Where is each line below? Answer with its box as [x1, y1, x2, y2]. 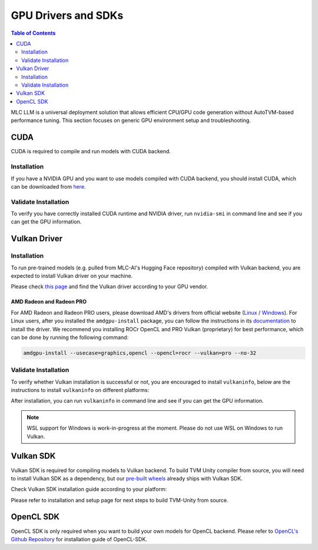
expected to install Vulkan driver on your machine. [11, 272, 133, 279]
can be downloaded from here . [11, 183, 86, 190]
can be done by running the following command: [11, 334, 129, 341]
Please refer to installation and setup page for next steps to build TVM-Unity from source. [11, 496, 229, 503]
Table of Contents [11, 29, 56, 37]
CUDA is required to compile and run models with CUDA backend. [11, 148, 171, 155]
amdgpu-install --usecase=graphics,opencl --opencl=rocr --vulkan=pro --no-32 [23, 350, 256, 356]
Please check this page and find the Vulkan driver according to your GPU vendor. [11, 283, 208, 290]
